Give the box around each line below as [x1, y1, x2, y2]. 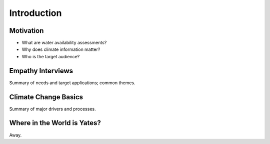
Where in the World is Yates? [9, 119, 101, 127]
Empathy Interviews [9, 66, 73, 75]
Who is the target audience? [21, 53, 80, 59]
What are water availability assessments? [21, 40, 107, 46]
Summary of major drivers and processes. [9, 106, 96, 112]
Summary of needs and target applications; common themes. [9, 80, 135, 86]
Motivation [9, 26, 44, 35]
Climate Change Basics [9, 93, 83, 101]
